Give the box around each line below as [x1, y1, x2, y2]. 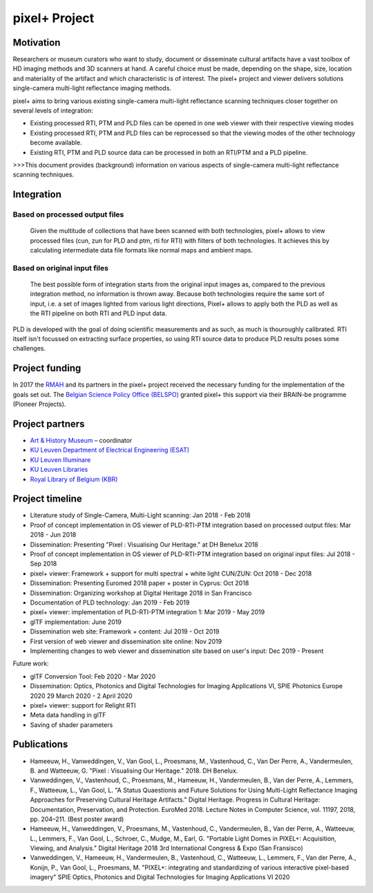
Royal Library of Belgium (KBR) [30, 475, 118, 484]
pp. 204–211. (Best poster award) [30, 815, 124, 823]
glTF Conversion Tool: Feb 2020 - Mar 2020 [30, 672, 156, 681]
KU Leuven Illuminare [30, 455, 91, 463]
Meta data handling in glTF [30, 711, 106, 719]
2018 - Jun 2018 [30, 531, 77, 539]
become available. [30, 138, 82, 147]
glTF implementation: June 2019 [30, 618, 122, 626]
